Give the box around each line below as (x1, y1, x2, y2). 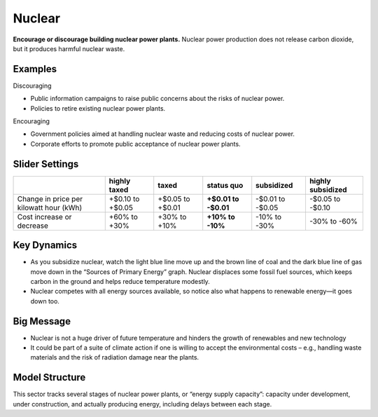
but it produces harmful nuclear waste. (13, 44, 125, 53)
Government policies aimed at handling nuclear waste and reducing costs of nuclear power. (30, 130, 295, 138)
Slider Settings (13, 158, 79, 170)
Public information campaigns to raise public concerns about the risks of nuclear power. (30, 95, 285, 103)
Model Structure (13, 371, 86, 383)
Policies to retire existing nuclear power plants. (30, 104, 166, 112)
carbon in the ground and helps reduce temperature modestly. (30, 278, 210, 285)
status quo (206, 180, 244, 190)
